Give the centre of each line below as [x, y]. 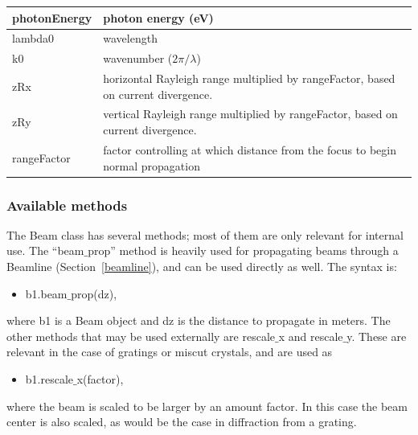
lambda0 [33, 38]
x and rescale [311, 336]
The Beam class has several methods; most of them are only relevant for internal [205, 234]
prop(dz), [94, 293]
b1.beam [46, 293]
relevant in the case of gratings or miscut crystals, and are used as [170, 352]
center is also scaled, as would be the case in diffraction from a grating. [182, 422]
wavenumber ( [138, 58]
